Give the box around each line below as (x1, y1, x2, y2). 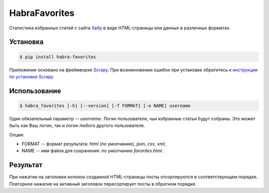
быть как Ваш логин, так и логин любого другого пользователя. (9, 122, 145, 129)
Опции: (9, 132, 24, 138)
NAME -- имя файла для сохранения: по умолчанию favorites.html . (21, 148, 165, 154)
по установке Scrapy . (9, 74, 55, 80)
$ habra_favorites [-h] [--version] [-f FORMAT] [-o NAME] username (19, 102, 191, 108)
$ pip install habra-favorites (19, 54, 97, 60)
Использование (9, 87, 61, 95)
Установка (9, 38, 44, 46)
